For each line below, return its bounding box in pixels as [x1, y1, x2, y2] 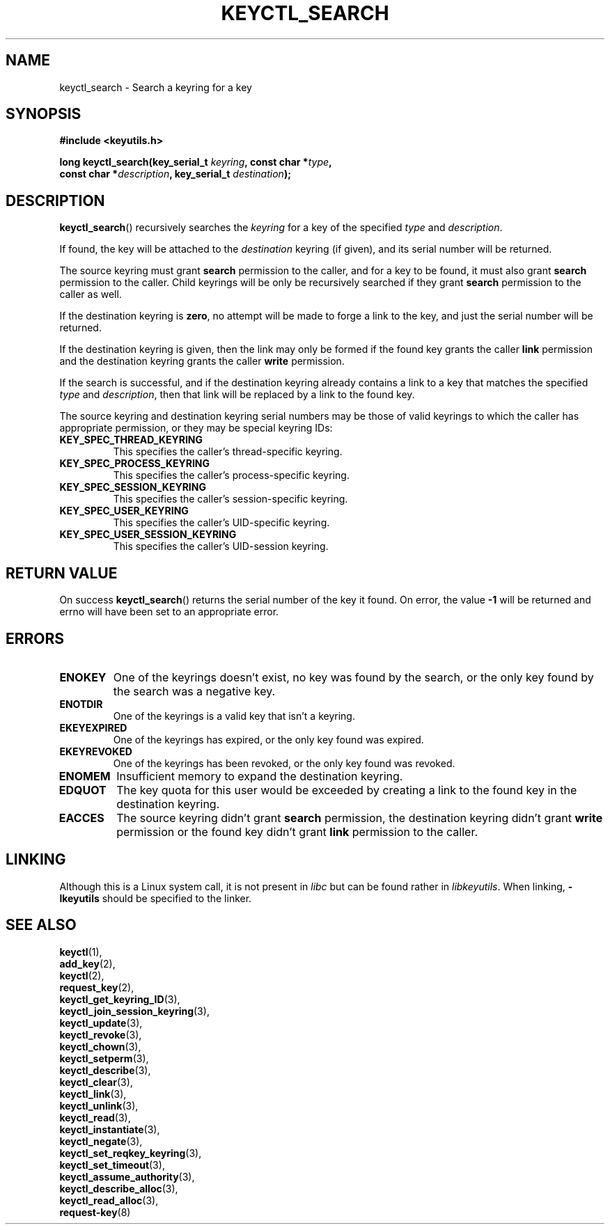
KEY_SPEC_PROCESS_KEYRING [59, 457, 210, 470]
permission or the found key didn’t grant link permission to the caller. [116, 824, 478, 839]
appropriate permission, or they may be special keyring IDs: [59, 422, 333, 434]
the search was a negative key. [113, 684, 276, 698]
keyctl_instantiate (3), [59, 1123, 160, 1135]
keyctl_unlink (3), [59, 1099, 139, 1112]
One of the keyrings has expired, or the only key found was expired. [113, 733, 424, 746]
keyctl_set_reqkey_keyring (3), [59, 1146, 202, 1159]
